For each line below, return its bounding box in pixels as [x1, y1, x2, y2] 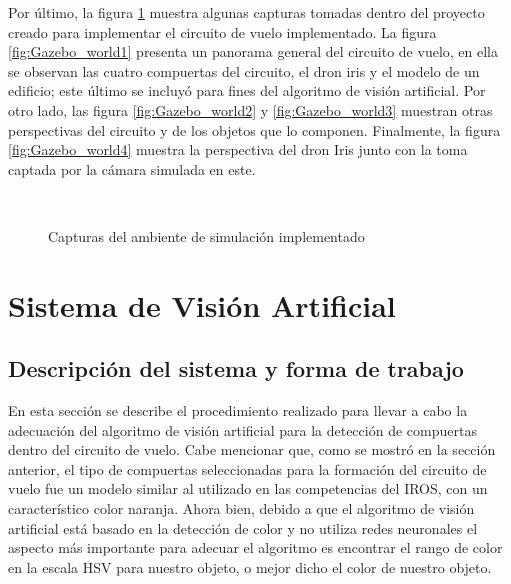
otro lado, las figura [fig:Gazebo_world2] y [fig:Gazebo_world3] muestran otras [8, 99, 493, 120]
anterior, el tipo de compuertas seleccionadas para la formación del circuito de [8, 458, 487, 479]
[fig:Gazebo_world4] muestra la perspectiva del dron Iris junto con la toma [8, 139, 468, 160]
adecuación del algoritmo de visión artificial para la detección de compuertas [8, 419, 477, 440]
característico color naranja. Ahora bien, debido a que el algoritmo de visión [8, 498, 475, 519]
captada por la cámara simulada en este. [8, 158, 256, 179]
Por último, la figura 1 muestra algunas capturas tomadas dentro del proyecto [8, 2, 485, 22]
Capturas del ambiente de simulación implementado [48, 225, 365, 246]
